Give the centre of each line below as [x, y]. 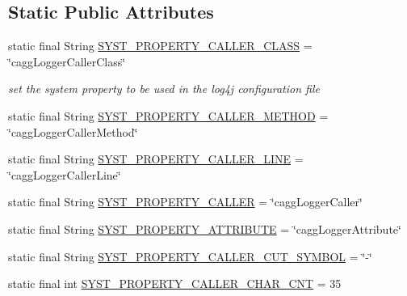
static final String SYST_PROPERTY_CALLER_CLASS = [160, 46]
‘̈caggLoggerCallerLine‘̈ [65, 174]
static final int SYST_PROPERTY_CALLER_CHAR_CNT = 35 [175, 283]
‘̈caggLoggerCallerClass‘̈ [67, 61]
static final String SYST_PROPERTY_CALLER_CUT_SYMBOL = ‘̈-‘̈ [190, 256]
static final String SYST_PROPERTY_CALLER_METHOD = [168, 115]
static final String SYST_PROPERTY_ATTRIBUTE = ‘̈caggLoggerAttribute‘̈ [205, 228]
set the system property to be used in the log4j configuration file [164, 89]
